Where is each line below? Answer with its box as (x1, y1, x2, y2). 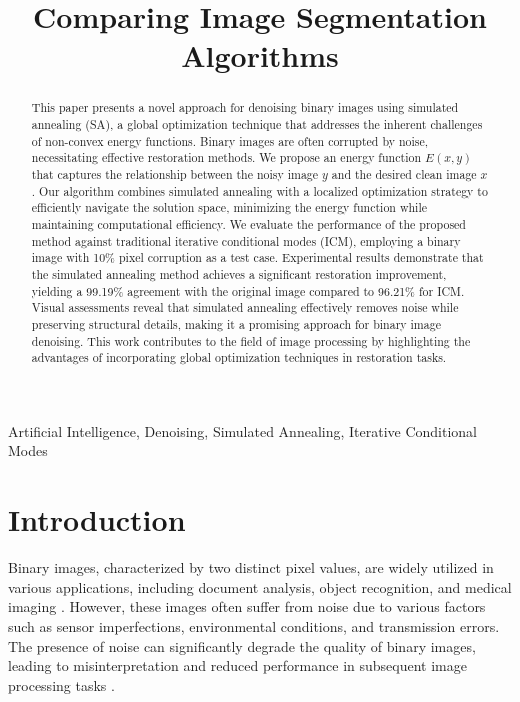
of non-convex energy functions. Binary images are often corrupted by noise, (31, 132, 429, 149)
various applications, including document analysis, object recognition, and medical (8, 576, 512, 597)
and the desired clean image (331, 165, 477, 182)
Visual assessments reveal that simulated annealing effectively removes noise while (31, 299, 459, 316)
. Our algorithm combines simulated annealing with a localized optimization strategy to (31, 182, 488, 199)
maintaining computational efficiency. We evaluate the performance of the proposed (31, 215, 466, 232)
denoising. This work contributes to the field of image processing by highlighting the (31, 332, 471, 349)
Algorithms (181, 35, 339, 76)
